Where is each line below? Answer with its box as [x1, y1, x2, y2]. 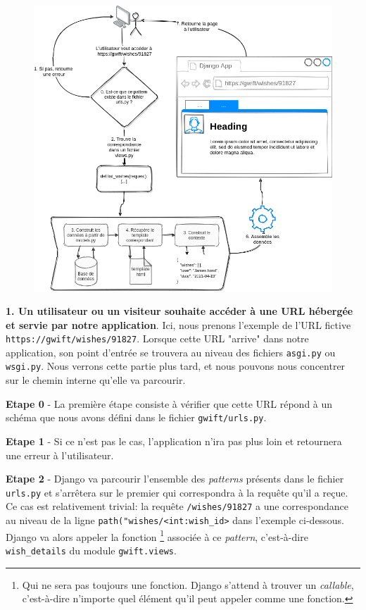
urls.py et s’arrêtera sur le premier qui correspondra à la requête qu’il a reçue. [6, 485, 348, 499]
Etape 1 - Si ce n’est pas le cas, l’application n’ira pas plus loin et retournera [6, 433, 342, 448]
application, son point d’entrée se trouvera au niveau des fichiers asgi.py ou [6, 344, 336, 359]
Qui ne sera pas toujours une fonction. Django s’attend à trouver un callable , [22, 577, 354, 592]
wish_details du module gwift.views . [6, 542, 177, 557]
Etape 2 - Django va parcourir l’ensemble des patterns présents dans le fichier [6, 471, 344, 486]
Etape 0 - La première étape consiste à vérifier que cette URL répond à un [6, 396, 333, 411]
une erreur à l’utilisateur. [6, 447, 114, 462]
